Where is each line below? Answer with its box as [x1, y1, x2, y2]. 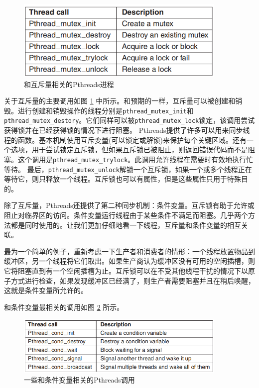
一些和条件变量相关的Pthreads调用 [24, 375, 135, 385]
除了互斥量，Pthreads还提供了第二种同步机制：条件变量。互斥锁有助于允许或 [4, 200, 255, 210]
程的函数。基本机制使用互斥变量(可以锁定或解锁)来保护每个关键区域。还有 [4, 134, 247, 145]
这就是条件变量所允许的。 [4, 285, 88, 295]
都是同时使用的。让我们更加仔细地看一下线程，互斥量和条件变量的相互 [10, 219, 241, 230]
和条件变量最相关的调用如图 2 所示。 [4, 301, 124, 312]
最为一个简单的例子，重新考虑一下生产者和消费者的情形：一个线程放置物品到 [4, 246, 255, 256]
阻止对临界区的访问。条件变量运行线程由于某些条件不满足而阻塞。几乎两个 [4, 210, 248, 220]
